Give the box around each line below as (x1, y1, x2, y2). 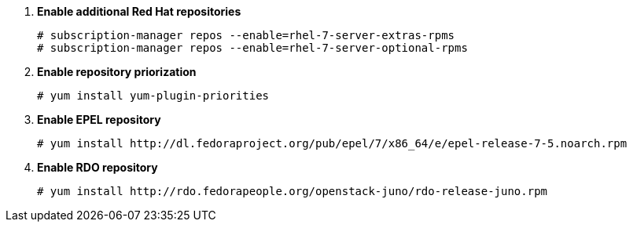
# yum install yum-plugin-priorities (37, 89, 270, 102)
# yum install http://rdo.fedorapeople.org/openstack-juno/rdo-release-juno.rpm (37, 185, 548, 197)
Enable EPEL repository (37, 113, 161, 126)
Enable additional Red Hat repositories (37, 5, 241, 18)
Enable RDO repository (37, 161, 158, 174)
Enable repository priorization (37, 65, 197, 78)
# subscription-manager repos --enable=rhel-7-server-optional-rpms (37, 42, 468, 54)
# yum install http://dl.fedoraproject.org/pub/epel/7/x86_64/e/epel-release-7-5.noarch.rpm (37, 137, 627, 150)
